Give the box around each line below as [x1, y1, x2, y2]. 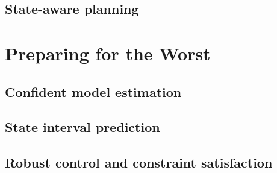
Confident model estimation [5, 82, 182, 101]
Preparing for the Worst [5, 40, 211, 65]
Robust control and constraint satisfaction [5, 153, 273, 172]
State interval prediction [5, 118, 160, 136]
